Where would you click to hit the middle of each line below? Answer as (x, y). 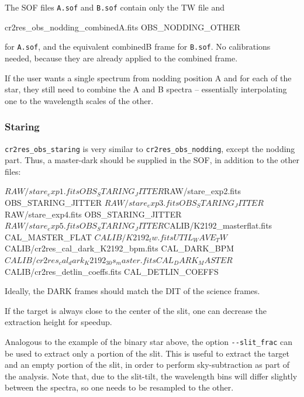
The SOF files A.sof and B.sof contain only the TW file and (115, 7)
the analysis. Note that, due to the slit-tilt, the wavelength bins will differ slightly (151, 376)
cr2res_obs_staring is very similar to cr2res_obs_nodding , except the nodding (150, 148)
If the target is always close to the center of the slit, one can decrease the (136, 310)
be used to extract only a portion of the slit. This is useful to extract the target (147, 353)
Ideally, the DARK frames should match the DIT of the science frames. (132, 291)
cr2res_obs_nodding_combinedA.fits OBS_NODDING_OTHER (123, 27)
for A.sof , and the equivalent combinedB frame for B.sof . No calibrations (138, 46)
